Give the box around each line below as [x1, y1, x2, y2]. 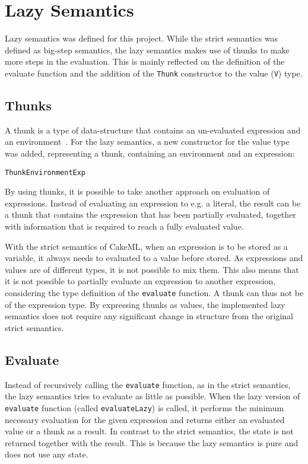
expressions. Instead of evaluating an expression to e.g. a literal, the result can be [5, 196, 301, 209]
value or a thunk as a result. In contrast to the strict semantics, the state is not [5, 425, 294, 437]
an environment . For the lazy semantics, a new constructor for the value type [5, 135, 290, 148]
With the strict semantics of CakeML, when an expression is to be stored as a [5, 240, 288, 252]
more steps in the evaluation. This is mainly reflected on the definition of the [5, 55, 285, 68]
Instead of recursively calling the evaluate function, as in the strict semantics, [5, 378, 291, 390]
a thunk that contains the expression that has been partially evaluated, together [5, 208, 296, 221]
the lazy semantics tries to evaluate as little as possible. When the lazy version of [5, 390, 300, 402]
